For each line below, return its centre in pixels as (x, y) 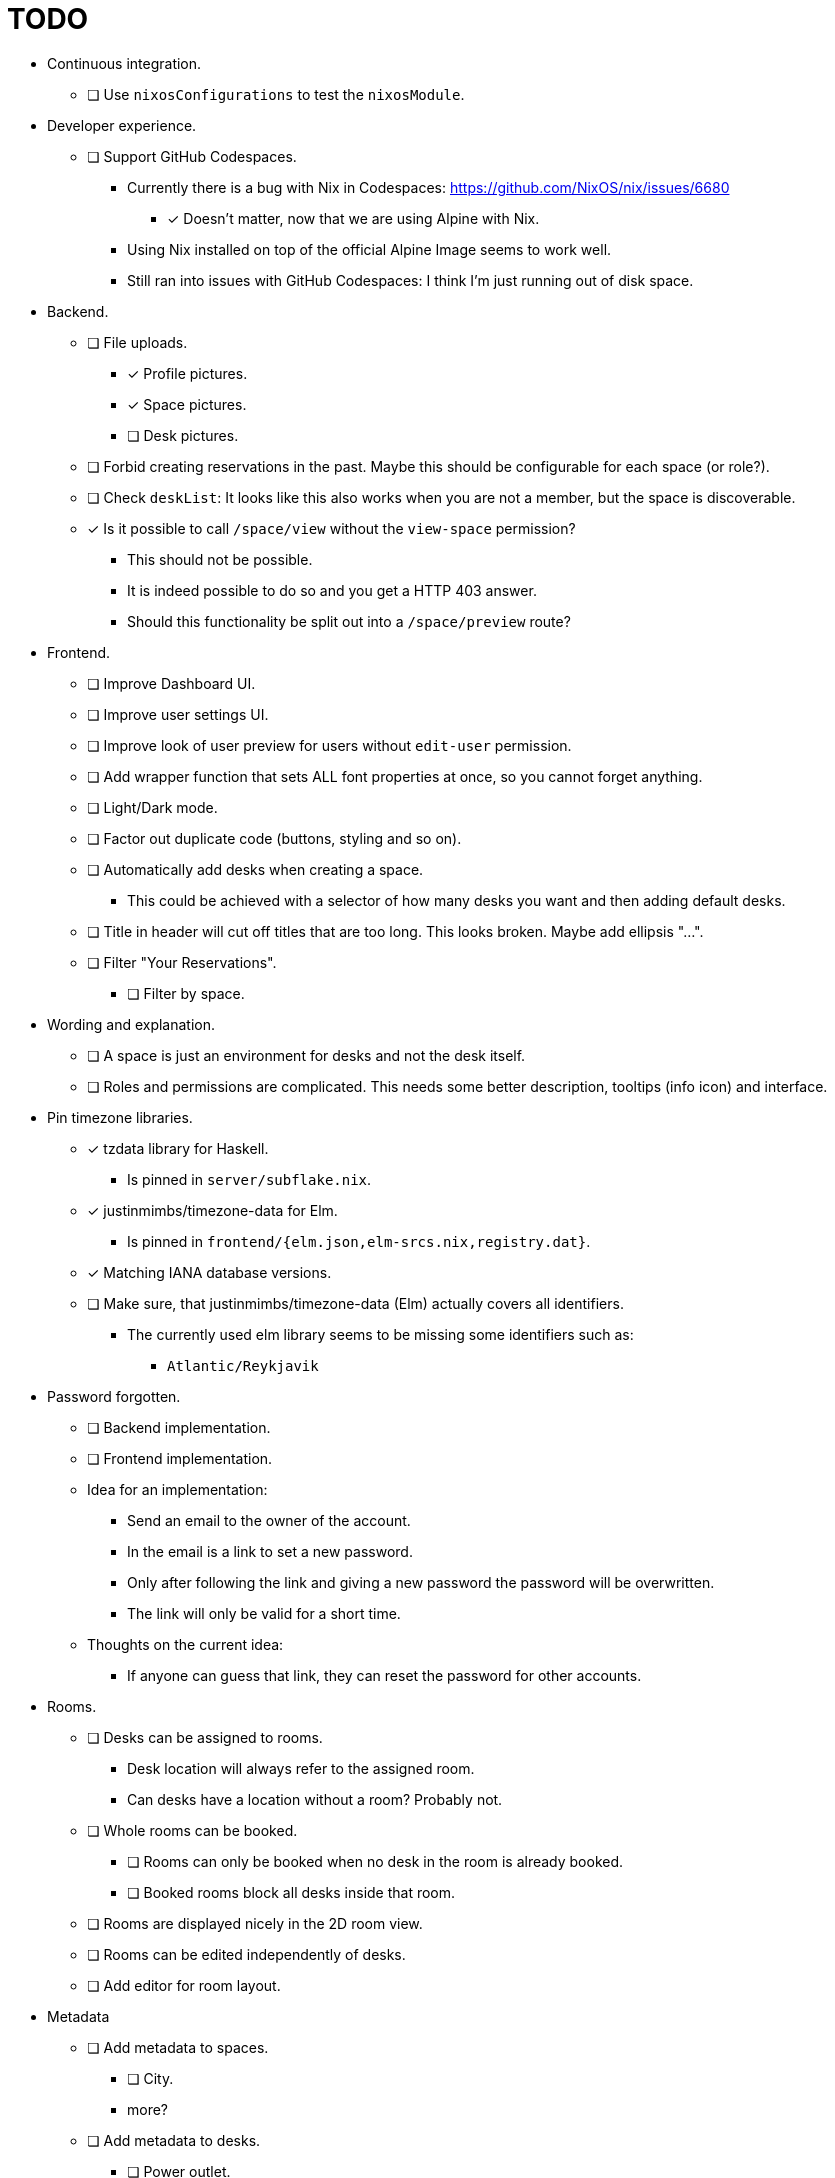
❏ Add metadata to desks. (174, 2140)
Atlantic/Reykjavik (243, 1365)
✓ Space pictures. (187, 404)
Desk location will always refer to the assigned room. (301, 1768)
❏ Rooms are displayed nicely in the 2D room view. (255, 1923)
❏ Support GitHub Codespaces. (192, 156)
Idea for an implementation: (177, 1489)
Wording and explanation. (131, 1024)
